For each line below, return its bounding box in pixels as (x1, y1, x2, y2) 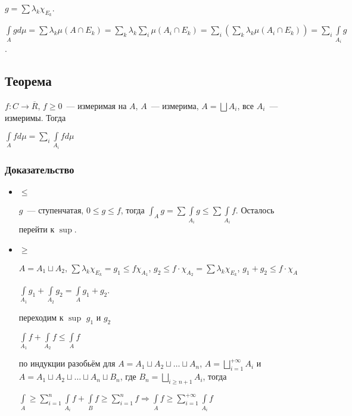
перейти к (18, 223, 55, 235)
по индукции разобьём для (18, 357, 116, 370)
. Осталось (235, 204, 275, 216)
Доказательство (5, 162, 74, 177)
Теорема (5, 72, 52, 90)
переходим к (18, 311, 64, 323)
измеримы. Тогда (5, 111, 66, 123)
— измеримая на (66, 99, 127, 111)
